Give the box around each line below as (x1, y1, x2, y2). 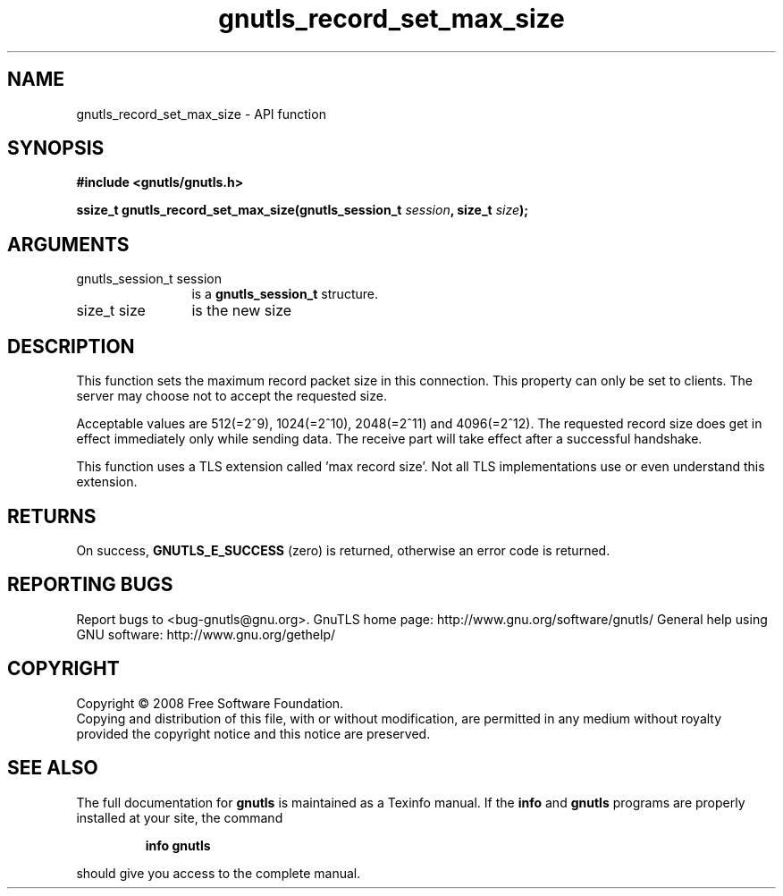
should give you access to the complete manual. (76, 865, 361, 881)
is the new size (191, 301, 292, 320)
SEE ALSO (7, 757, 98, 780)
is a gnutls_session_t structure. (191, 286, 378, 302)
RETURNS (7, 504, 97, 528)
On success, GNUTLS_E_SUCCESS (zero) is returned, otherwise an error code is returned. (76, 542, 610, 558)
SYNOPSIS (7, 137, 105, 160)
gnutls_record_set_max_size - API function (76, 106, 326, 122)
